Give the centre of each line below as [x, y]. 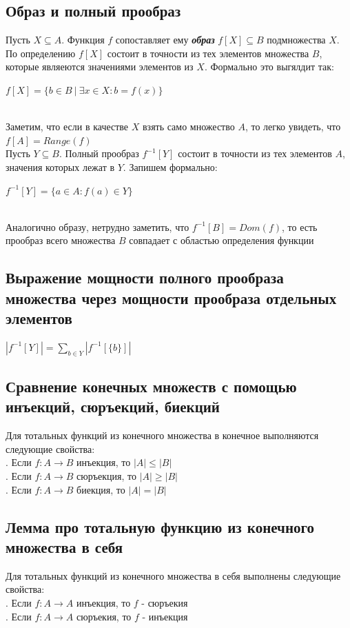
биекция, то [101, 489]
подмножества [296, 40]
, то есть [299, 226]
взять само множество [188, 126]
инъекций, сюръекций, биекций [113, 406]
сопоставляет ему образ [165, 40]
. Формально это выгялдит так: [269, 67]
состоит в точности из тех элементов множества [208, 53]
